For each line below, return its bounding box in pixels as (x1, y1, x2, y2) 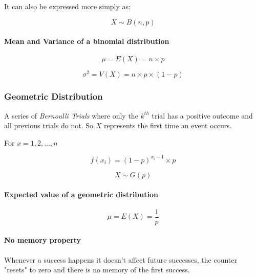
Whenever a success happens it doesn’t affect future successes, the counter (4, 254, 237, 265)
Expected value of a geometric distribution (4, 189, 158, 199)
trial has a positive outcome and (152, 110, 253, 121)
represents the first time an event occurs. (104, 120, 232, 131)
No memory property (4, 235, 81, 245)
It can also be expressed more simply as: (4, 1, 131, 11)
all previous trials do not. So (4, 120, 94, 131)
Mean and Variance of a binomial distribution (4, 36, 169, 47)
